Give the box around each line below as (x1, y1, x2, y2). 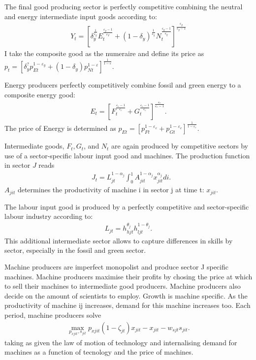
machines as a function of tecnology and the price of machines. (4, 347, 193, 357)
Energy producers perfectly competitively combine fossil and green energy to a (4, 80, 241, 90)
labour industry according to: (4, 211, 93, 221)
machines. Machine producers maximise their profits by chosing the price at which (4, 271, 253, 281)
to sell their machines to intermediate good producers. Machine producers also (4, 281, 241, 291)
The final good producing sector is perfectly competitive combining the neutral (4, 1, 243, 11)
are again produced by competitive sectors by (111, 141, 249, 151)
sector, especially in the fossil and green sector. (4, 245, 146, 255)
